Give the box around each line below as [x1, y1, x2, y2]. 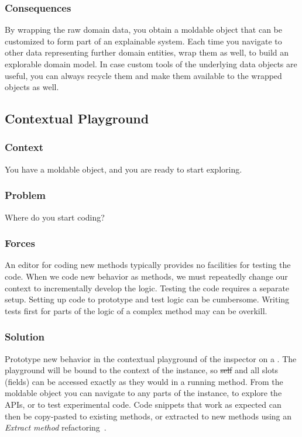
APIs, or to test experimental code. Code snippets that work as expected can [5, 398, 282, 410]
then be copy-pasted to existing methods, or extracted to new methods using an [5, 410, 292, 422]
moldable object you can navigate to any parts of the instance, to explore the [5, 387, 282, 399]
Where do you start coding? [5, 211, 105, 223]
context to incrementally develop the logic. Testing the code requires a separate [5, 281, 290, 294]
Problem [5, 188, 46, 202]
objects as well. [5, 81, 59, 93]
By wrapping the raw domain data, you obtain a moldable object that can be [5, 23, 282, 36]
